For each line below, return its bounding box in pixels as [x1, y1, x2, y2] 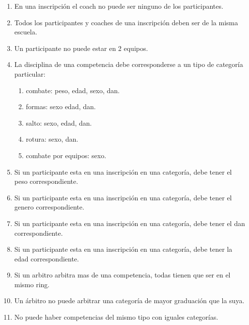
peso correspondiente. [14, 176, 78, 186]
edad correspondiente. [14, 253, 79, 263]
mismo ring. [14, 279, 50, 289]
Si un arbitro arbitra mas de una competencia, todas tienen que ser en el [14, 270, 231, 280]
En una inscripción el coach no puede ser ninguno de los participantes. [14, 1, 223, 11]
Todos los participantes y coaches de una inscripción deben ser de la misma [14, 17, 238, 27]
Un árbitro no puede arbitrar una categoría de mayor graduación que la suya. [14, 295, 245, 306]
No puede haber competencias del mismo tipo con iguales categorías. [14, 312, 218, 322]
